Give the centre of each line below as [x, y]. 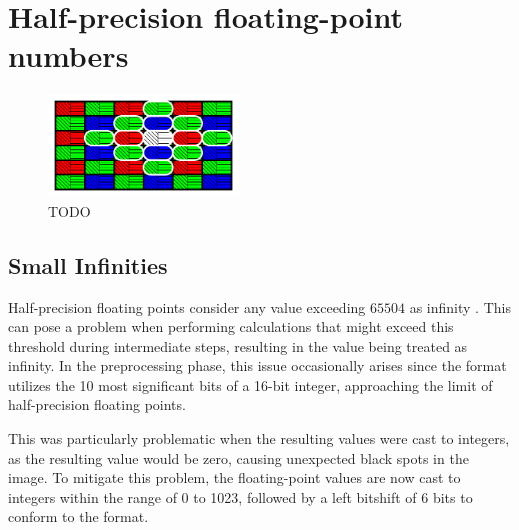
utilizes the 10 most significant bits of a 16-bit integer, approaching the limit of [250, 384]
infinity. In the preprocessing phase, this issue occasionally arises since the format [257, 365]
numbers [68, 55]
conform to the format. [78, 516]
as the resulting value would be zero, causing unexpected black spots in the [238, 457]
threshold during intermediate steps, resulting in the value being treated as [238, 345]
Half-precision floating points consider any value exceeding [187, 306]
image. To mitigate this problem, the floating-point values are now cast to [234, 477]
